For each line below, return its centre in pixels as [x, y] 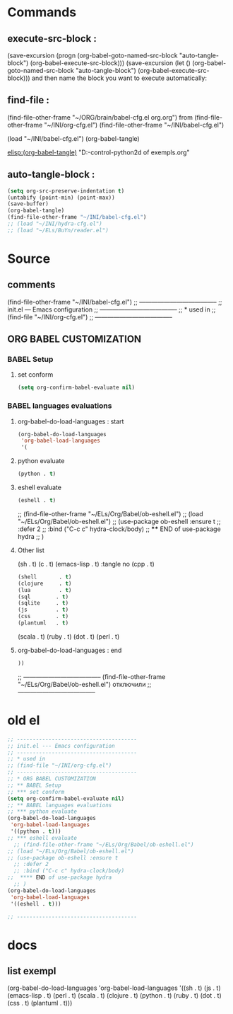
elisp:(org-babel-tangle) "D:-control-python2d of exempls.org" [98, 152]
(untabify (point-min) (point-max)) [61, 198]
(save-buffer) [28, 204]
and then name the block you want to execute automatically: [119, 78]
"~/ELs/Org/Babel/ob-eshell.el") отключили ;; [84, 684]
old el [24, 720]
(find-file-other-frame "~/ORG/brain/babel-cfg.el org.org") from [100, 117]
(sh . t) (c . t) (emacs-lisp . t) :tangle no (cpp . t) [86, 564]
